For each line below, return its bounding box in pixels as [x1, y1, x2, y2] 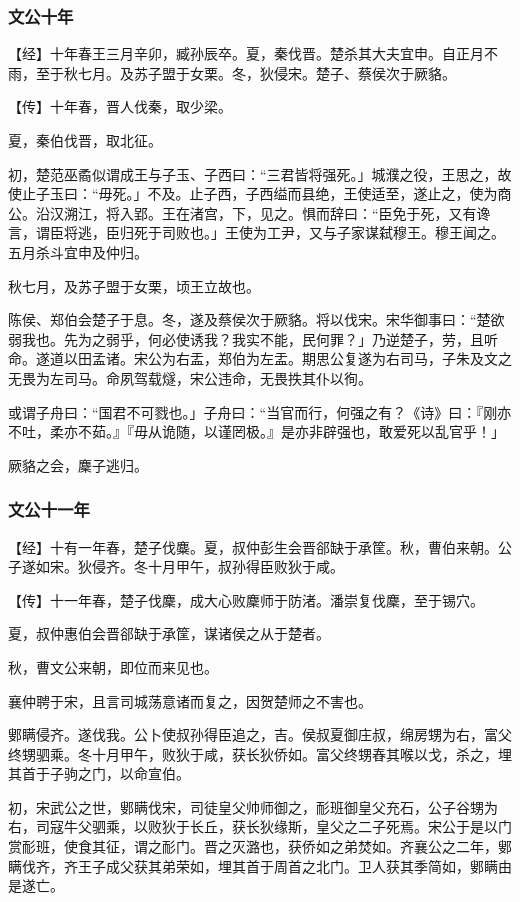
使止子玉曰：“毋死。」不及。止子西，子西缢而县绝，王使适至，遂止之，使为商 [8, 183, 512, 204]
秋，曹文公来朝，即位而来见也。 [8, 656, 218, 677]
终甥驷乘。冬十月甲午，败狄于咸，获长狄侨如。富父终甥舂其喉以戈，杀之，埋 [8, 743, 512, 764]
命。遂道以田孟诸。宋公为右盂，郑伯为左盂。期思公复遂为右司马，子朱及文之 [8, 348, 512, 369]
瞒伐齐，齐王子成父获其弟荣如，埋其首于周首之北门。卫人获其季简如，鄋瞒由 [8, 855, 512, 876]
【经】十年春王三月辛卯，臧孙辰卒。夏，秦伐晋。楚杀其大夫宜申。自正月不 [8, 43, 498, 64]
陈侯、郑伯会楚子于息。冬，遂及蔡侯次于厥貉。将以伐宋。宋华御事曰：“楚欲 [8, 309, 505, 330]
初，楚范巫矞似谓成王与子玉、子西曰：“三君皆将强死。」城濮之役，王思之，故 [8, 163, 512, 184]
